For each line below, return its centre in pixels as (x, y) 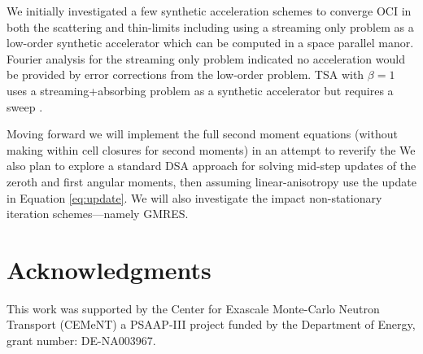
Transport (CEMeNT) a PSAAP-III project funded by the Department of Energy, (211, 324)
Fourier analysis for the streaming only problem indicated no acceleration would (206, 58)
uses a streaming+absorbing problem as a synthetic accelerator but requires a (200, 90)
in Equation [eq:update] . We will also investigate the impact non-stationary (194, 197)
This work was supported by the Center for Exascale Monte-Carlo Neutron (193, 308)
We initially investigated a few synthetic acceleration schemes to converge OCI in (209, 11)
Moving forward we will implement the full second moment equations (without (202, 134)
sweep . (25, 106)
